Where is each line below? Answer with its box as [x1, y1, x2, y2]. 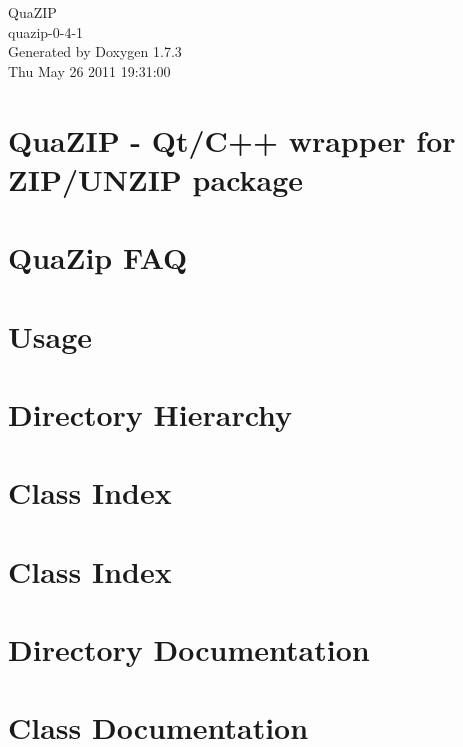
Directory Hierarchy [8, 393, 293, 434]
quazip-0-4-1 [8, 21, 84, 42]
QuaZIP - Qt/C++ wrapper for [8, 119, 456, 160]
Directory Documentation [8, 629, 370, 669]
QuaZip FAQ [8, 237, 188, 278]
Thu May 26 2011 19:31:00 [8, 60, 171, 81]
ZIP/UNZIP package [8, 158, 304, 199]
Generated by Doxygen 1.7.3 [8, 41, 182, 62]
